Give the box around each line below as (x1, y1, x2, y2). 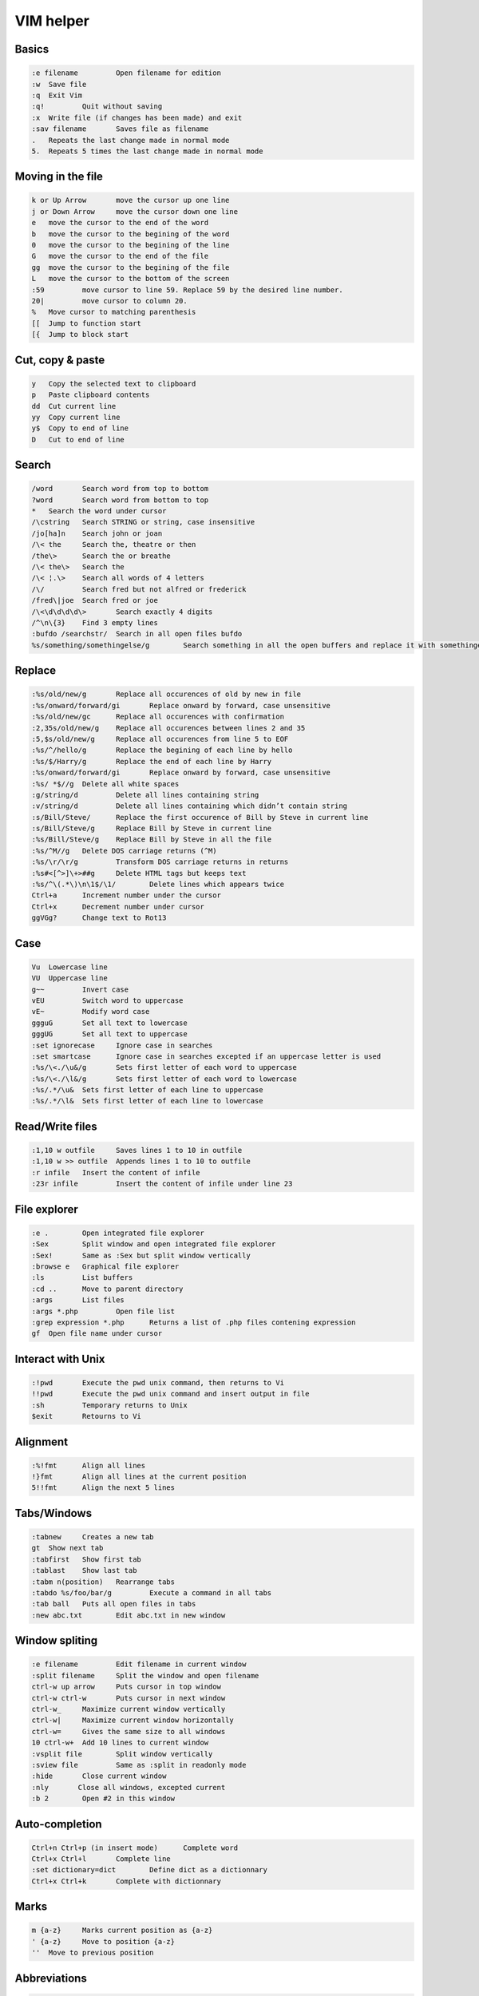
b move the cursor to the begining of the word (31, 229, 230, 239)
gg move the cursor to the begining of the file (31, 263, 230, 271)
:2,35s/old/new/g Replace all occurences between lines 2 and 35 (31, 723, 306, 732)
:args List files (31, 1296, 125, 1305)
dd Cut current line (31, 402, 117, 410)
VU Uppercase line (31, 974, 108, 983)
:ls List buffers (31, 1273, 133, 1282)
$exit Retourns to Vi (31, 1412, 141, 1421)
